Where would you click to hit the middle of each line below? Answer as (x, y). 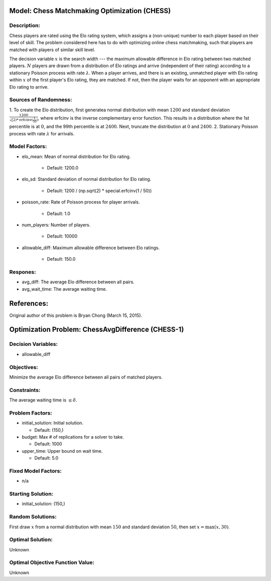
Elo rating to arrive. (29, 87)
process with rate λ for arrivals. (42, 133)
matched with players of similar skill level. (52, 50)
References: (29, 303)
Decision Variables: (33, 344)
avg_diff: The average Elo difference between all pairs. (78, 282)
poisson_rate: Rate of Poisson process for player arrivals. (81, 202)
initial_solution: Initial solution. (53, 423)
